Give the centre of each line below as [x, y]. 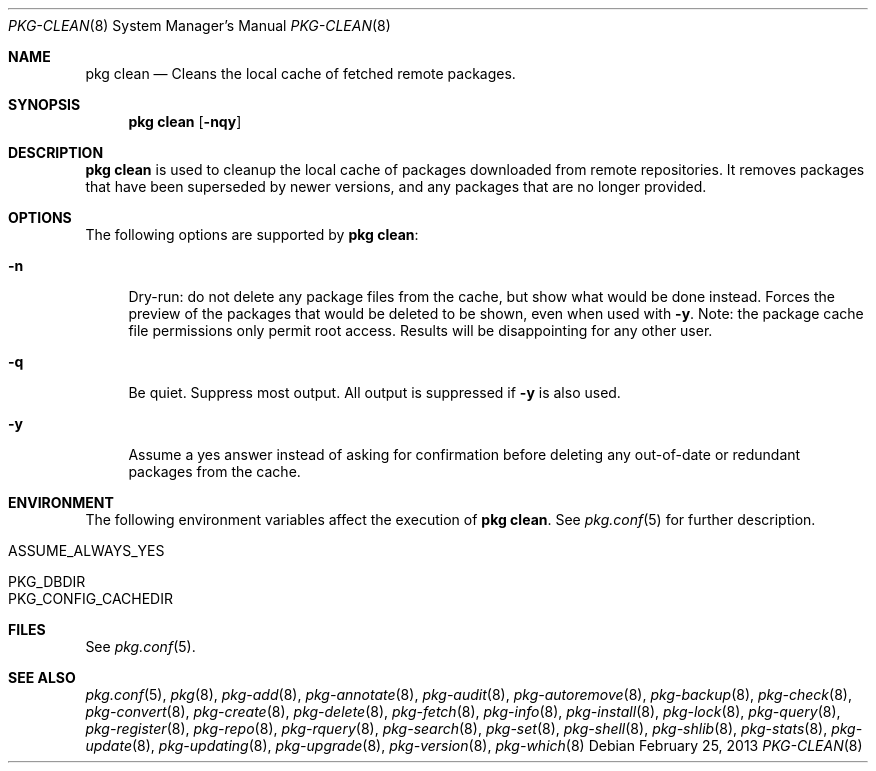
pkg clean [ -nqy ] [185, 121]
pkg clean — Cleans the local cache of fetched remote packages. [300, 73]
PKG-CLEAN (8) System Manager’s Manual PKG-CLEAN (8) [199, 25]
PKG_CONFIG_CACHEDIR [90, 598]
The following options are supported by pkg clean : [252, 234]
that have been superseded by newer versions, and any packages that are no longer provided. [396, 186]
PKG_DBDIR [47, 581]
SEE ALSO [42, 677]
